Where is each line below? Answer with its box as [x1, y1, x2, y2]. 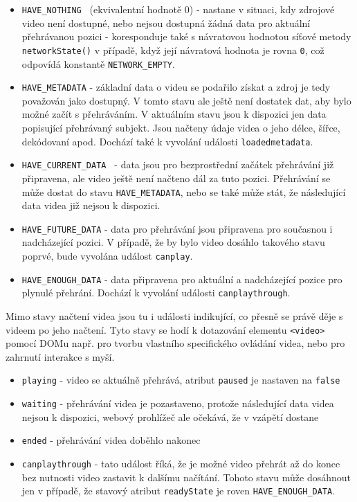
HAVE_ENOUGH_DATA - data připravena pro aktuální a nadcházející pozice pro [21, 271, 342, 286]
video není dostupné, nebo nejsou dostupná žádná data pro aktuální [21, 15, 311, 30]
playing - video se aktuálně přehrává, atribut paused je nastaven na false [21, 373, 340, 387]
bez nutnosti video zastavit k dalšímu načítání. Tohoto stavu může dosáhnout [21, 469, 351, 484]
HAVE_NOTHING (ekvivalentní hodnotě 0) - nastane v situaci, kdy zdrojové [21, 2, 335, 16]
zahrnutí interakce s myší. [6, 349, 115, 364]
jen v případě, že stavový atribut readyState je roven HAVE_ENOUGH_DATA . [21, 483, 336, 498]
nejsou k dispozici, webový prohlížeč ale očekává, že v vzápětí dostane [21, 409, 319, 424]
